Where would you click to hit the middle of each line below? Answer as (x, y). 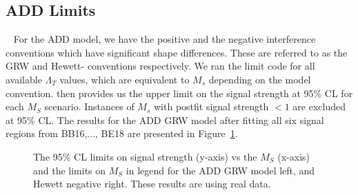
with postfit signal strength (211, 106)
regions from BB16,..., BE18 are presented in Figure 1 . (122, 133)
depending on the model (260, 79)
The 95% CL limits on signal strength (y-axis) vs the (145, 156)
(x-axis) (294, 156)
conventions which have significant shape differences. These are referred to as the (177, 52)
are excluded (319, 106)
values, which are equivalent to (125, 79)
